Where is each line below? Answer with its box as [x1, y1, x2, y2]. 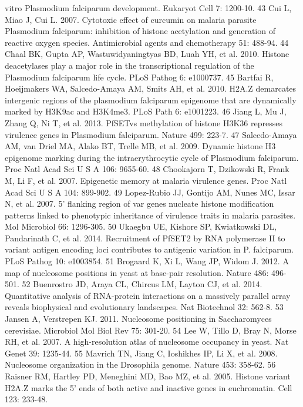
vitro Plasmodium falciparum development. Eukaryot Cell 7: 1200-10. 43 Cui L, [5, 2, 292, 14]
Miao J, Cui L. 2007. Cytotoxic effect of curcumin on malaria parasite [5, 13, 257, 25]
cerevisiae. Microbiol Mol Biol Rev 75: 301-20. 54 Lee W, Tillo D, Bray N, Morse [5, 324, 297, 336]
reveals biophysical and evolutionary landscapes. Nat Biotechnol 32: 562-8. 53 [5, 301, 284, 313]
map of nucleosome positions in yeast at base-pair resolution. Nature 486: [5, 266, 269, 278]
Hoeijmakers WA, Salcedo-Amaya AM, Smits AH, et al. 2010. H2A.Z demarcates [5, 82, 297, 95]
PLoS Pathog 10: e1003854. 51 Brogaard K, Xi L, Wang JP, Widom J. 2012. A [5, 255, 289, 267]
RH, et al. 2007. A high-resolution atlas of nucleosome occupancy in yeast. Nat [5, 335, 289, 348]
